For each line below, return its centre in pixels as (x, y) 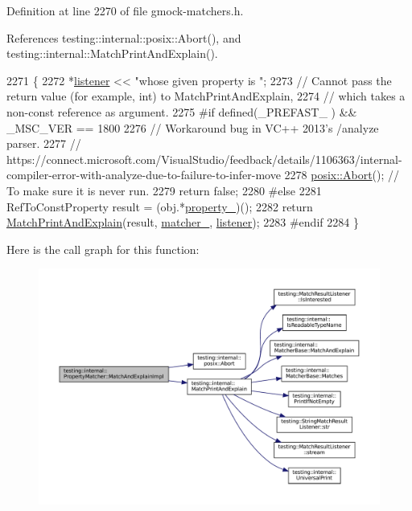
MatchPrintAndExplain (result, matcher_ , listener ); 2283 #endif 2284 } (183, 222)
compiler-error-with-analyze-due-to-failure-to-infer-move (144, 175)
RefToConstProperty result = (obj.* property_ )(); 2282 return (160, 206)
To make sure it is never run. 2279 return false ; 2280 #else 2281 (164, 190)
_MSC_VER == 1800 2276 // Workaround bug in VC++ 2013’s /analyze (193, 127)
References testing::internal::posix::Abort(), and (124, 37)
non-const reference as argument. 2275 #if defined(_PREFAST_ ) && (182, 111)
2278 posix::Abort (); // (342, 175)
